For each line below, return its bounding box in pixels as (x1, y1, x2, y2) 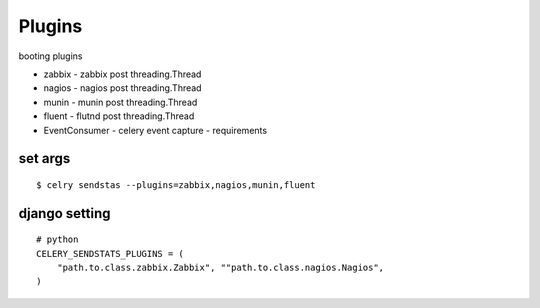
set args (18, 150, 71, 167)
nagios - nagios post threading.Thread (43, 82, 202, 94)
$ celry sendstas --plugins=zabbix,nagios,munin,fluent (36, 179, 316, 190)
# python (36, 234, 79, 245)
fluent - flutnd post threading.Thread (43, 110, 195, 122)
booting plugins (18, 50, 84, 62)
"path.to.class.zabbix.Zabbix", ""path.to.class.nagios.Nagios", (56, 262, 385, 274)
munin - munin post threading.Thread (43, 96, 198, 108)
